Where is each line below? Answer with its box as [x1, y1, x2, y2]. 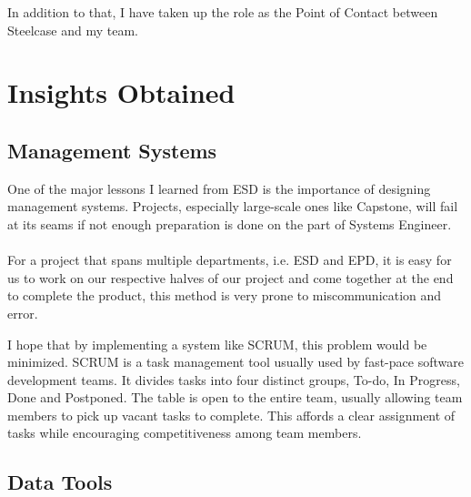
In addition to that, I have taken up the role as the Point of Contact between [7, 3, 438, 21]
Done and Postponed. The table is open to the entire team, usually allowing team [7, 388, 463, 407]
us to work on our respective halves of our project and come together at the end [7, 268, 454, 287]
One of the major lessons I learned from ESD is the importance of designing [7, 178, 431, 198]
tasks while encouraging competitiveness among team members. [7, 423, 362, 442]
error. [7, 303, 38, 322]
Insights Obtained [7, 74, 235, 111]
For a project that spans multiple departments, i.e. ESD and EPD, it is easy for [7, 250, 452, 269]
